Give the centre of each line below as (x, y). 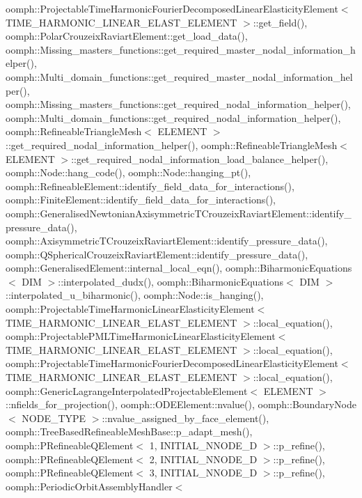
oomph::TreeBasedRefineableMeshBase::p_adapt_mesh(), (129, 431)
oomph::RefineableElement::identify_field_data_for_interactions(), (150, 186)
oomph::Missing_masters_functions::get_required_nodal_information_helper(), (178, 104)
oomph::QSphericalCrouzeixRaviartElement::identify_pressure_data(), (157, 254)
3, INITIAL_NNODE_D (203, 473)
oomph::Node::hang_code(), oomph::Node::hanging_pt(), (128, 172)
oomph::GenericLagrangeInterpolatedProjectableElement (127, 390)
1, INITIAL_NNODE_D (203, 445)
